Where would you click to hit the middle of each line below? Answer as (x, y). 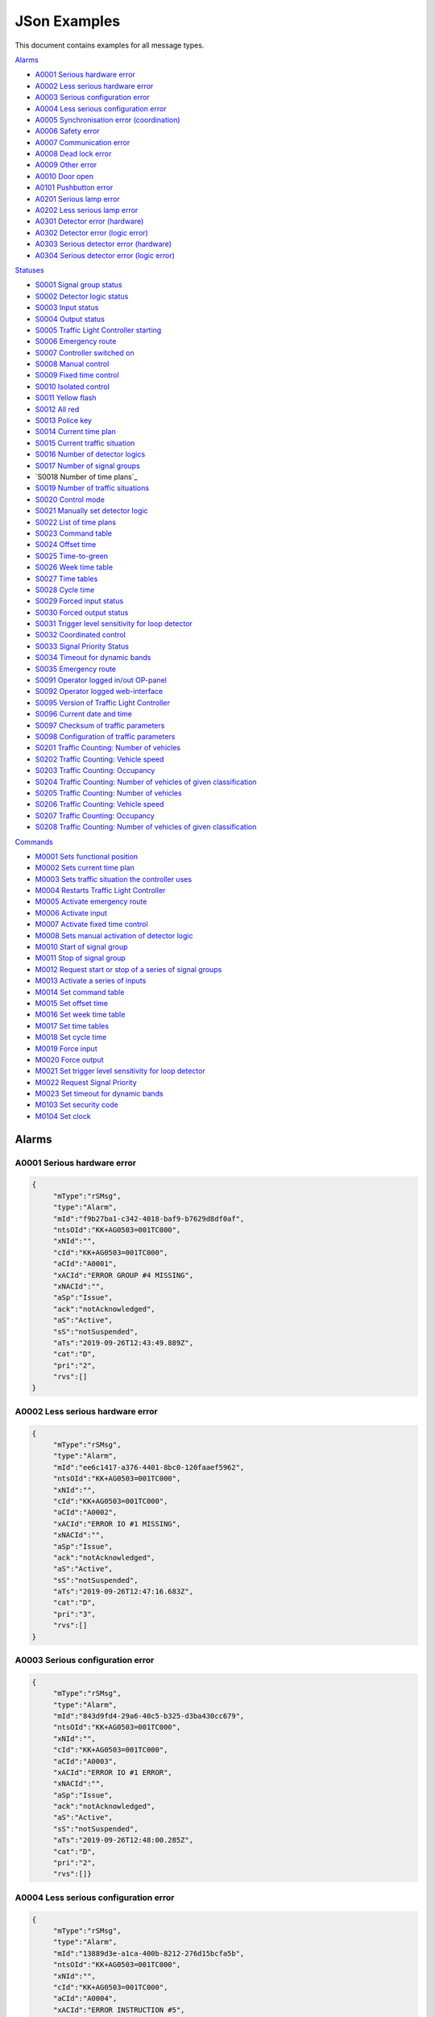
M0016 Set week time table (80, 1015)
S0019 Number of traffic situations (92, 488)
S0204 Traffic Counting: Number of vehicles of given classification (146, 782)
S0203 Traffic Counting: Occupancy (95, 770)
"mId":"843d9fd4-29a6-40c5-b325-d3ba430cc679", (149, 1716)
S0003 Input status (67, 307)
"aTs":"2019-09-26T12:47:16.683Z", (123, 1592)
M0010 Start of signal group (81, 947)
